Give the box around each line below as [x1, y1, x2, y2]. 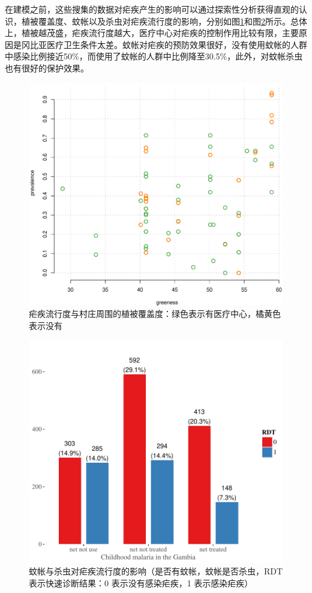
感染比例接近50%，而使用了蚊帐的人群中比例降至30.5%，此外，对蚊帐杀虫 [13, 50, 303, 62]
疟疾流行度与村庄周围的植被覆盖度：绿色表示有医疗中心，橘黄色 [29, 307, 281, 320]
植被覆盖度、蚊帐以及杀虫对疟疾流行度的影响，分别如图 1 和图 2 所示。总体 [21, 14, 307, 27]
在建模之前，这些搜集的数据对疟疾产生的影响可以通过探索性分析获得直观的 [5, 3, 299, 15]
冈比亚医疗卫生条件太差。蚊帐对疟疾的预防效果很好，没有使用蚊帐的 [21, 38, 290, 50]
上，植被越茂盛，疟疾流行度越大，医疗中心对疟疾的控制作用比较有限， [5, 26, 282, 39]
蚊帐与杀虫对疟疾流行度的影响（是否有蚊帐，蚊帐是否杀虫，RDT [29, 565, 283, 577]
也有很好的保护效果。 [5, 61, 89, 74]
